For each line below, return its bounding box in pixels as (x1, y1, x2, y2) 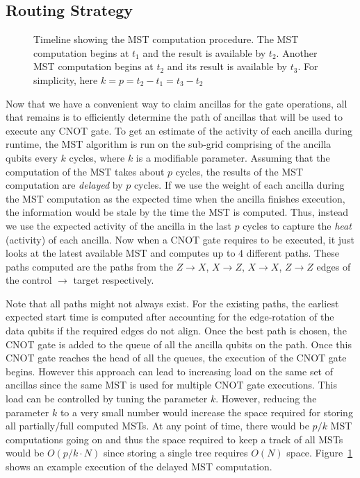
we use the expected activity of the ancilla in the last (6, 218, 231, 232)
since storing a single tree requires (103, 445, 248, 460)
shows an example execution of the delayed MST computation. (6, 459, 272, 474)
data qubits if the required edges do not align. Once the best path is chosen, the (6, 323, 347, 338)
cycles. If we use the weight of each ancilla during (133, 178, 345, 192)
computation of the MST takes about (6, 164, 165, 178)
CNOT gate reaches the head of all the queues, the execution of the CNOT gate (6, 350, 347, 365)
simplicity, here (33, 72, 98, 87)
